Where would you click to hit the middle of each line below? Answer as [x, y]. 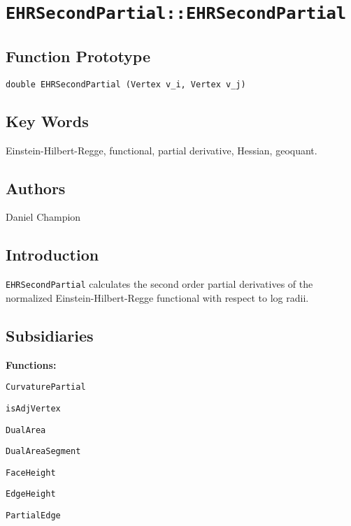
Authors [36, 188]
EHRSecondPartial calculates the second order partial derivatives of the [159, 284]
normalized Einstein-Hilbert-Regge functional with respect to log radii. [157, 297]
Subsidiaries [50, 335]
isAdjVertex [33, 408]
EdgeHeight [31, 494]
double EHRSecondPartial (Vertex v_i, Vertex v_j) [126, 84]
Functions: [31, 364]
